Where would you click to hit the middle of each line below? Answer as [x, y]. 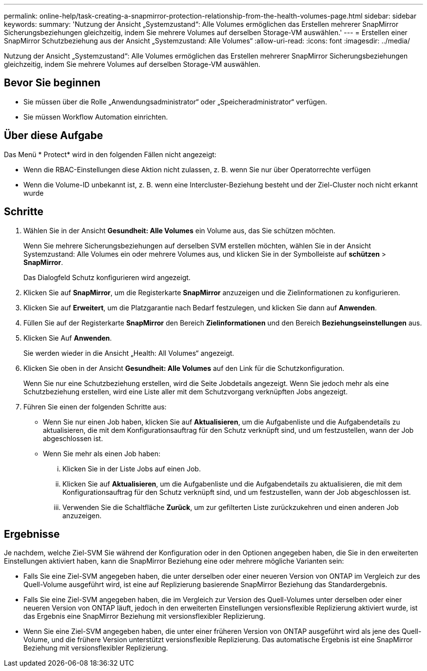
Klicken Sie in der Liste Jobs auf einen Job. [132, 468]
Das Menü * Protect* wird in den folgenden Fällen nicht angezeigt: [110, 154]
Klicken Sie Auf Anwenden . [68, 338]
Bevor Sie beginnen [52, 83]
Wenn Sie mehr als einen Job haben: [102, 453]
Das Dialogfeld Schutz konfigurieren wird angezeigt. [107, 277]
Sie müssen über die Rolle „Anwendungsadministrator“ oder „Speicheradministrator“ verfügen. [175, 102]
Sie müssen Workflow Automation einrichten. [96, 117]
